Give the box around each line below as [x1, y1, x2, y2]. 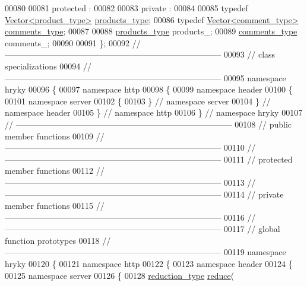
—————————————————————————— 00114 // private [5, 188, 284, 200]
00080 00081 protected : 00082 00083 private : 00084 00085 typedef [5, 2, 248, 14]
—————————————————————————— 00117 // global [5, 223, 280, 235]
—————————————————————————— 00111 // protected [5, 152, 293, 165]
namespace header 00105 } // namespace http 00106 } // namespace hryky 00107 [5, 106, 303, 119]
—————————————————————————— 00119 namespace [5, 246, 286, 258]
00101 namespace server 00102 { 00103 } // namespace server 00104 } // [5, 94, 271, 107]
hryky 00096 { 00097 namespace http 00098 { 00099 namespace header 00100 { [5, 83, 293, 96]
